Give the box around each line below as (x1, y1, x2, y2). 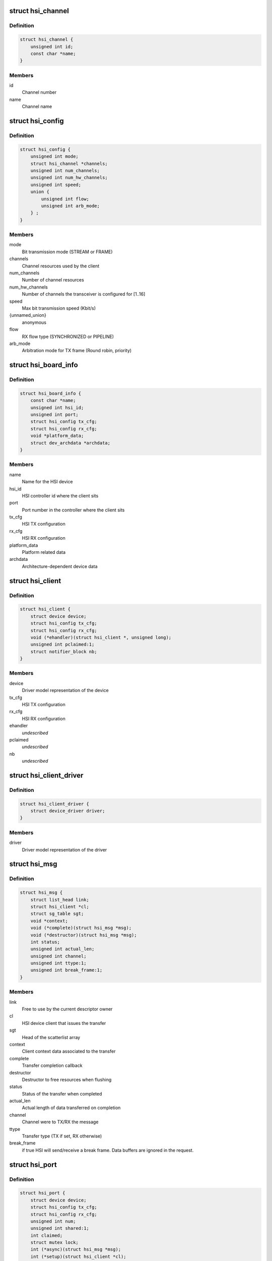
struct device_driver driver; (30, 808, 105, 814)
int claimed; (30, 1232, 63, 1238)
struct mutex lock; (30, 1240, 79, 1245)
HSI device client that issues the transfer (22, 1020, 106, 1026)
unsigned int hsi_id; (30, 405, 84, 411)
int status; (30, 939, 60, 945)
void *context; (30, 918, 68, 924)
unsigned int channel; (30, 953, 87, 959)
